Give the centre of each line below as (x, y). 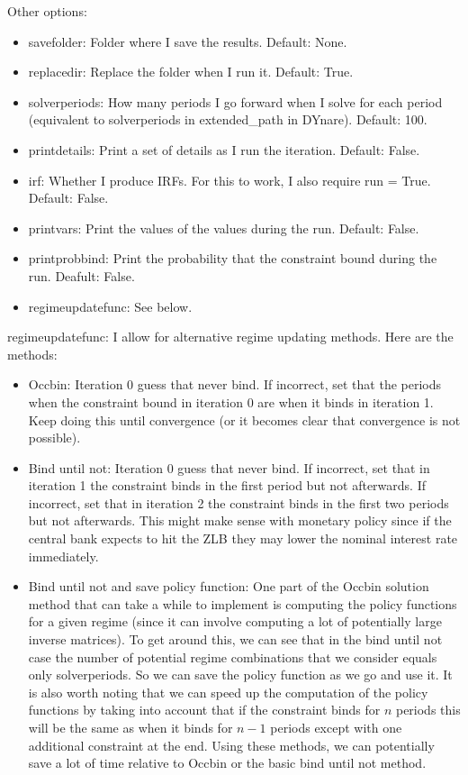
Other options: (47, 11)
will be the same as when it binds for (130, 727)
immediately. (63, 556)
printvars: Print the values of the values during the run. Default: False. (224, 228)
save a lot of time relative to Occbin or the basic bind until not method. (227, 763)
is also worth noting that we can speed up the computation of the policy (228, 692)
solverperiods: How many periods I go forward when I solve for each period (235, 101)
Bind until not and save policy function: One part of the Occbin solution (229, 586)
